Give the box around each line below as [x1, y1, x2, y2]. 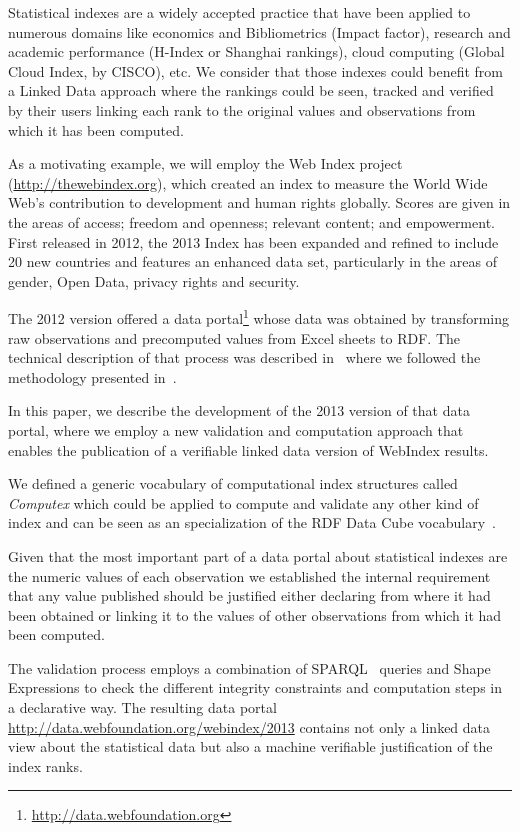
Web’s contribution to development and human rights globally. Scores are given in [8, 192, 511, 213]
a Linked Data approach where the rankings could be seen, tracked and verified [8, 80, 494, 101]
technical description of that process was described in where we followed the [8, 347, 481, 368]
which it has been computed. [8, 119, 184, 140]
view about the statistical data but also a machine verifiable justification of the [8, 736, 493, 757]
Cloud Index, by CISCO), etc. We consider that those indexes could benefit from [8, 60, 503, 81]
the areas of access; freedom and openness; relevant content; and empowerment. [8, 211, 495, 232]
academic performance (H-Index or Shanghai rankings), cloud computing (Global [8, 41, 505, 62]
